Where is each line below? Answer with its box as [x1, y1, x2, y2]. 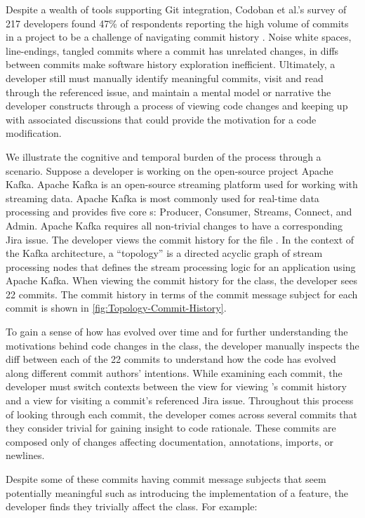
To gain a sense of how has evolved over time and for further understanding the [6, 324, 348, 339]
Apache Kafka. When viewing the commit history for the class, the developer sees [6, 273, 357, 288]
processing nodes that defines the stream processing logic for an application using [6, 259, 356, 274]
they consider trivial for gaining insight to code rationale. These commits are [6, 420, 336, 435]
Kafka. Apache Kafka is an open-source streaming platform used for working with [6, 177, 358, 192]
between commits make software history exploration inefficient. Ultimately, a [6, 57, 336, 72]
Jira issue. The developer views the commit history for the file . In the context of [6, 232, 354, 246]
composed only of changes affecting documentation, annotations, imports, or [6, 434, 334, 449]
